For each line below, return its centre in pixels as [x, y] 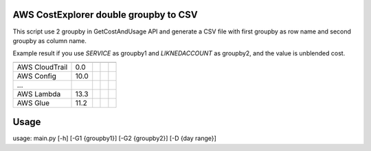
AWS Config [36, 76]
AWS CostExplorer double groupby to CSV [105, 15]
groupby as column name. [50, 40]
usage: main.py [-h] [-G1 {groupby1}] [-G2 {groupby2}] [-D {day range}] [114, 138]
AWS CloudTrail [42, 67]
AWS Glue [33, 102]
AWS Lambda [39, 94]
